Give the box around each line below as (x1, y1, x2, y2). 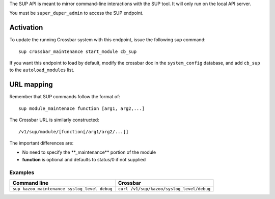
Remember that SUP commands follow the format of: (9, 94, 121, 100)
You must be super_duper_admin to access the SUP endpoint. (9, 10, 144, 16)
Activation (9, 23, 43, 32)
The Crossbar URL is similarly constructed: (9, 117, 99, 123)
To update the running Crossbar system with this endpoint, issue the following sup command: (9, 37, 206, 43)
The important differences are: (9, 140, 74, 146)
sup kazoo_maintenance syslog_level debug (12, 186, 113, 191)
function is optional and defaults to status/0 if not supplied (22, 156, 146, 162)
